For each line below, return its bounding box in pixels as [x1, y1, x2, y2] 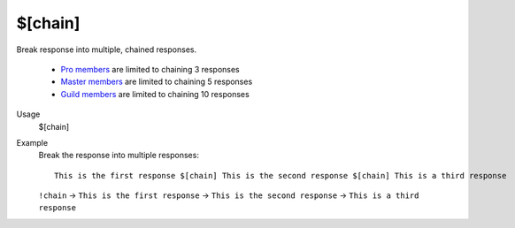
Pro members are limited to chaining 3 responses [60, 64, 241, 74]
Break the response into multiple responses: [38, 150, 199, 161]
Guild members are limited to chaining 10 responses [60, 88, 250, 99]
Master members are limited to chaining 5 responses [60, 76, 253, 87]
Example [16, 137, 49, 148]
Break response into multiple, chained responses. [16, 44, 197, 55]
